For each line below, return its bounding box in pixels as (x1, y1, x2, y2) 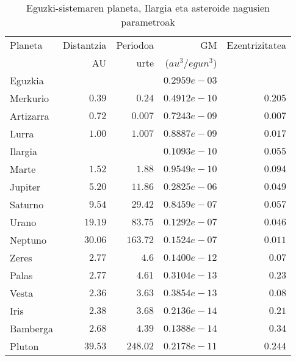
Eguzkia (10, 73, 44, 87)
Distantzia (62, 38, 107, 52)
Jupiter (10, 180, 41, 194)
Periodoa (116, 38, 154, 52)
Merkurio (10, 91, 49, 105)
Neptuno (10, 233, 47, 247)
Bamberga (10, 321, 53, 335)
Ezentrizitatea (226, 38, 287, 52)
